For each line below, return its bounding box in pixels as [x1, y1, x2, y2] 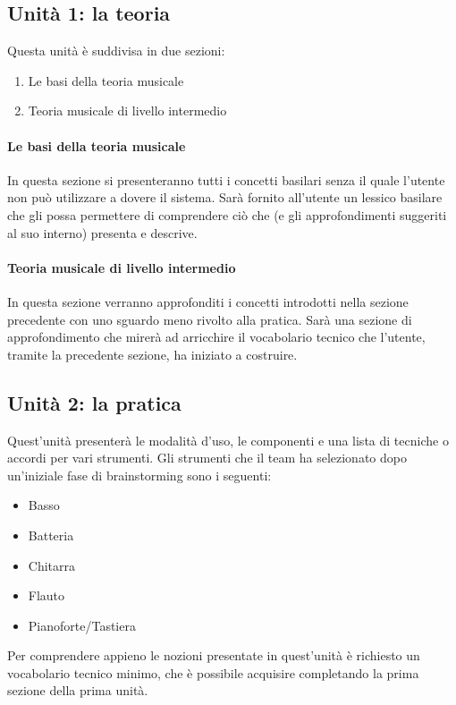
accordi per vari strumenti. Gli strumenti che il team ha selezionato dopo [7, 448, 407, 467]
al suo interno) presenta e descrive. [7, 223, 198, 242]
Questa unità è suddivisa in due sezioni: [7, 41, 225, 60]
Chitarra [28, 556, 76, 574]
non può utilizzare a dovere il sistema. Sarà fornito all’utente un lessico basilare [7, 188, 443, 207]
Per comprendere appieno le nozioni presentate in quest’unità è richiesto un [7, 646, 420, 665]
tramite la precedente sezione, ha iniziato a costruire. [7, 344, 298, 363]
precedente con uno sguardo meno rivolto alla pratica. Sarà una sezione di [7, 310, 412, 328]
